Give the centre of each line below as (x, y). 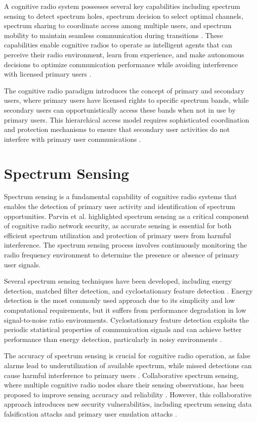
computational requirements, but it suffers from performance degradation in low (125, 310)
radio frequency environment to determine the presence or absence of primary (122, 254)
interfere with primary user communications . (73, 139)
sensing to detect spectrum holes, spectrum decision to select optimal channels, (124, 16)
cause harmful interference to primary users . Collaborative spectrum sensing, (122, 375)
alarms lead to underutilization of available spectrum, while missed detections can (128, 365)
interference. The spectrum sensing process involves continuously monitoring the (126, 245)
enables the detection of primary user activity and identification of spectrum (120, 206)
